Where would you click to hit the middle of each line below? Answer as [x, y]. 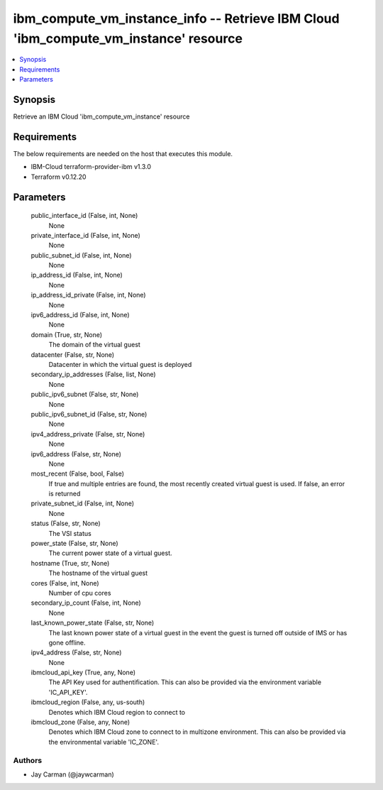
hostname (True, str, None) [70, 563]
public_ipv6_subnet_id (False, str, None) [89, 414]
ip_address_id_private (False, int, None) [88, 295]
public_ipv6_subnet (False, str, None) [85, 395]
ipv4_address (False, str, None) [76, 652]
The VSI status [70, 533]
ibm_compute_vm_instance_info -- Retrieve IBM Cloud [176, 18]
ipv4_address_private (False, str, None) [88, 434]
